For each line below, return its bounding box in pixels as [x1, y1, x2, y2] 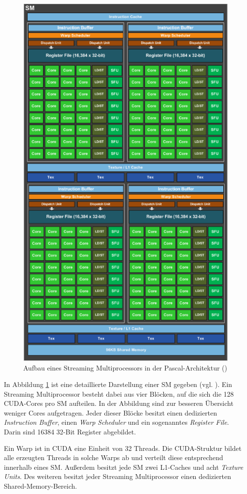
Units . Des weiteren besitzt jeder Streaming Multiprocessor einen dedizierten [4, 471, 232, 481]
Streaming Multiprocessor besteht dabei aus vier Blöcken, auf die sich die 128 [4, 388, 234, 399]
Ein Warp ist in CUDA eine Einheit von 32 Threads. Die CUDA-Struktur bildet [4, 443, 242, 453]
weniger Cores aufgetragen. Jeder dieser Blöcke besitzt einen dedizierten [4, 407, 218, 417]
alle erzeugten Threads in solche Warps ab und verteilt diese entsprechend [4, 452, 223, 463]
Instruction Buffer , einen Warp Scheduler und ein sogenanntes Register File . [4, 417, 229, 427]
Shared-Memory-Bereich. [4, 481, 77, 491]
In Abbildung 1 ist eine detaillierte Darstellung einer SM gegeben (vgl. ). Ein [4, 379, 232, 389]
